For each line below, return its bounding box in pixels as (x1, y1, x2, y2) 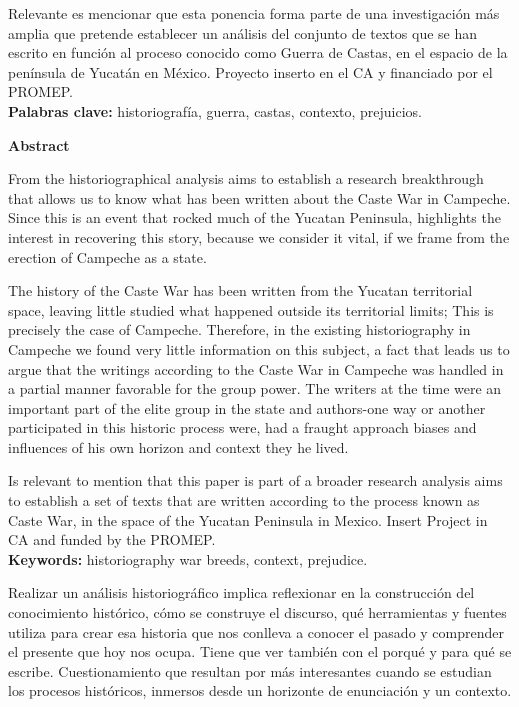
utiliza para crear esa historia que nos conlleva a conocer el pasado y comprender (8, 621, 504, 642)
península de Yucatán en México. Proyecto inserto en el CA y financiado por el (8, 61, 493, 82)
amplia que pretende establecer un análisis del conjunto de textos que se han (8, 22, 478, 43)
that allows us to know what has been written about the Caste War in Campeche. (8, 187, 511, 208)
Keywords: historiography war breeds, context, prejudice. (8, 548, 368, 569)
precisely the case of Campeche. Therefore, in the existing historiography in (8, 319, 471, 340)
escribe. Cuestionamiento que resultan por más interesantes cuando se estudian (8, 660, 492, 681)
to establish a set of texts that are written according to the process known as (8, 490, 480, 511)
